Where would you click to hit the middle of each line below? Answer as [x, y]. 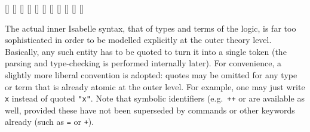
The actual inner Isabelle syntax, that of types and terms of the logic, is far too [151, 28]
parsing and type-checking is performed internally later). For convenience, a [143, 63]
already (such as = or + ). [50, 122]
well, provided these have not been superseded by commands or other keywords [150, 110]
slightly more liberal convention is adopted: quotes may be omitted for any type [151, 74]
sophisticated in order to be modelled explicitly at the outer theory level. [138, 40]
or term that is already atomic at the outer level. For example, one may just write [155, 86]
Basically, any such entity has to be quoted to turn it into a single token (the [146, 51]
